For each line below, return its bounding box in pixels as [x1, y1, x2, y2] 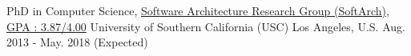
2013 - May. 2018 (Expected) [6, 34, 148, 50]
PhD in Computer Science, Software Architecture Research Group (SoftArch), [6, 2, 389, 18]
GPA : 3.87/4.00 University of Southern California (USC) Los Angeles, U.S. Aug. [6, 18, 405, 34]
